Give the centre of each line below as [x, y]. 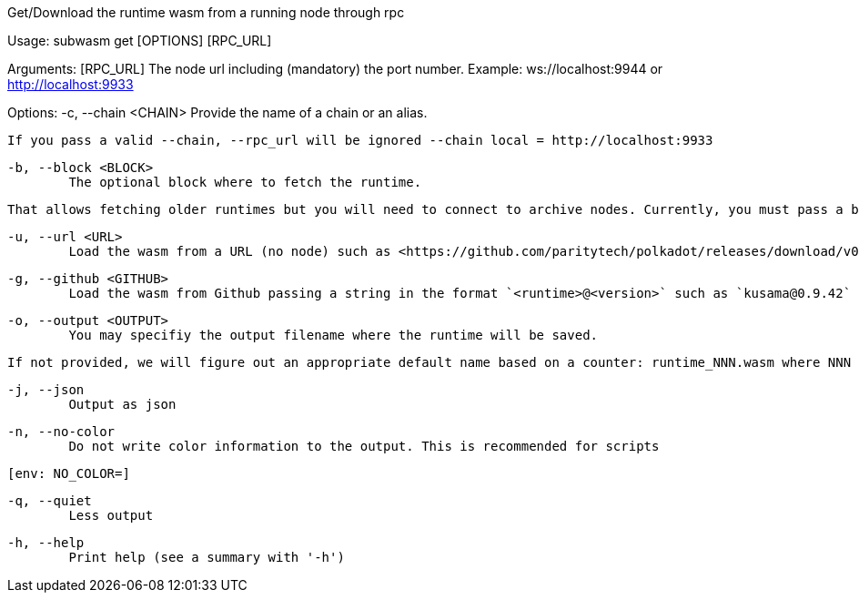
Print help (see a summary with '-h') [207, 557]
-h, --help [46, 543]
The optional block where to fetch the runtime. [245, 182]
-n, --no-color [61, 432]
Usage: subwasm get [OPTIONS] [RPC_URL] [140, 41]
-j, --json [46, 390]
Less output [111, 515]
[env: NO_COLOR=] [69, 473]
